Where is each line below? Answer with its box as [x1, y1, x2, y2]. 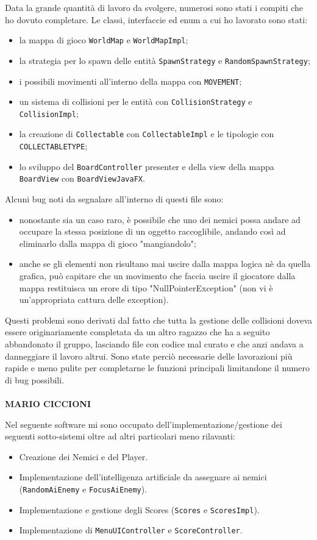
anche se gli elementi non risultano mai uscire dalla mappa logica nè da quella [19, 257, 311, 270]
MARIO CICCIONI [5, 397, 91, 410]
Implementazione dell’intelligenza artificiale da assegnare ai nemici [19, 471, 267, 483]
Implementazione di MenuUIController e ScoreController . [19, 524, 243, 536]
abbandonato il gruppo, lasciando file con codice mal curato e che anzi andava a [5, 338, 304, 350]
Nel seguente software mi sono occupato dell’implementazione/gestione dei [5, 417, 282, 430]
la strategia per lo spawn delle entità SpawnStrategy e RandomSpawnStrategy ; [19, 54, 310, 66]
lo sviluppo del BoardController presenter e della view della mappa [19, 160, 274, 172]
